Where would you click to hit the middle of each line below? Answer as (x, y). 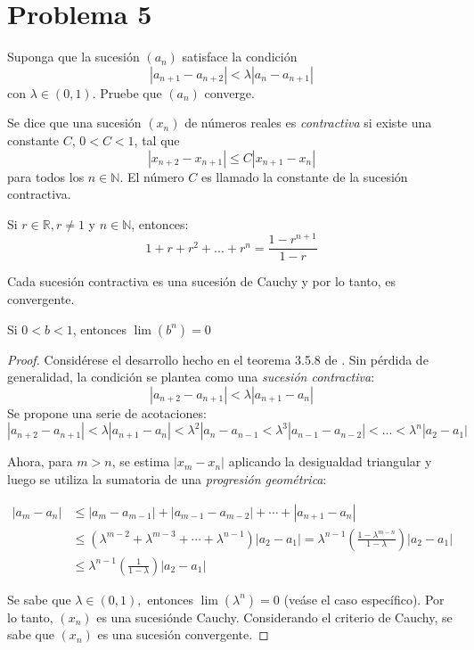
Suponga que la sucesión (74, 57)
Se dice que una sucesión (74, 123)
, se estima (141, 461)
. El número (152, 176)
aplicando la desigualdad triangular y (330, 461)
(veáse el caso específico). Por (364, 599)
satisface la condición (240, 57)
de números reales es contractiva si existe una (308, 123)
